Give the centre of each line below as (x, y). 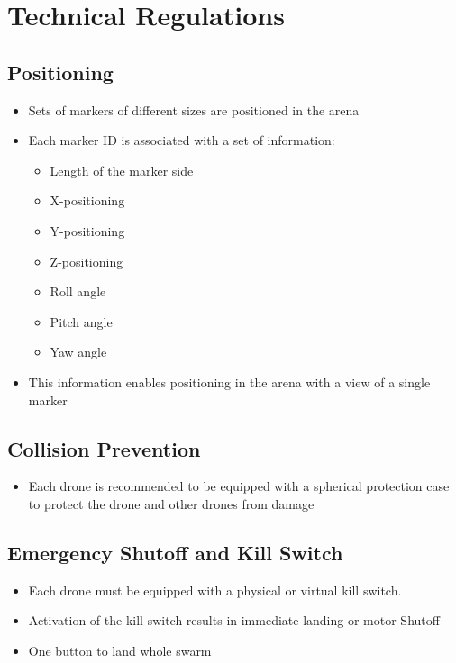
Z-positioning (87, 261)
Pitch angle (81, 321)
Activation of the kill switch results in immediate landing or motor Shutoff (234, 620)
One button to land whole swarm (120, 650)
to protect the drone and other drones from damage (171, 503)
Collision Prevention (104, 448)
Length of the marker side (122, 170)
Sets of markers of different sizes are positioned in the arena (194, 109)
